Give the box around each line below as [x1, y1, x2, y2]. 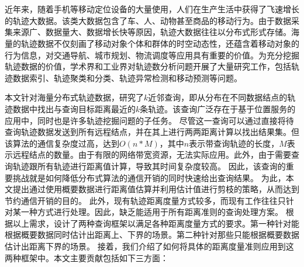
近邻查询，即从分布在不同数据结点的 [148, 91, 288, 103]
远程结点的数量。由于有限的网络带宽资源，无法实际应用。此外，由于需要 [12, 148, 291, 161]
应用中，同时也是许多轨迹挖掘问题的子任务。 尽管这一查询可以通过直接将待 [5, 114, 294, 126]
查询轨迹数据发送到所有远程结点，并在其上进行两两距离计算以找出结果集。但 [5, 126, 299, 138]
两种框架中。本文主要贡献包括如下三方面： [5, 251, 168, 263]
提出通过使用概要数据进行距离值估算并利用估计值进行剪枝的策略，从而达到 [12, 183, 299, 195]
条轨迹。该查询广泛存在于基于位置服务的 [140, 102, 296, 115]
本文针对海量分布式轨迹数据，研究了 [5, 91, 144, 103]
